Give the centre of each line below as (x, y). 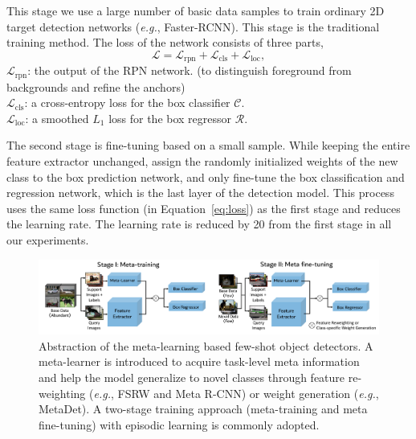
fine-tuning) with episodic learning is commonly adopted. (179, 424)
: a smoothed (57, 118)
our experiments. (48, 240)
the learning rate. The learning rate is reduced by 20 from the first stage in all (199, 224)
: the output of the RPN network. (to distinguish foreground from (190, 70)
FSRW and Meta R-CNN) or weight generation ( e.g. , (248, 393)
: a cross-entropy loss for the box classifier (127, 103)
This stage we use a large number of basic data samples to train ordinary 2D (196, 10)
